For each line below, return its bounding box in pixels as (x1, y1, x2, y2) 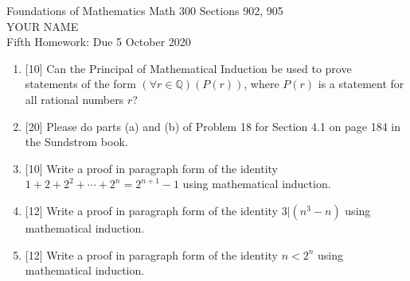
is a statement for (318, 75, 404, 92)
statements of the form (25, 75, 136, 92)
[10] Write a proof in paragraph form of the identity (25, 160, 279, 176)
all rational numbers (25, 90, 124, 107)
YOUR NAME (6, 17, 79, 34)
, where (244, 75, 279, 92)
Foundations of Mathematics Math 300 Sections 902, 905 (6, 2, 283, 18)
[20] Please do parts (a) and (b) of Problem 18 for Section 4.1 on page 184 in (25, 117, 401, 134)
